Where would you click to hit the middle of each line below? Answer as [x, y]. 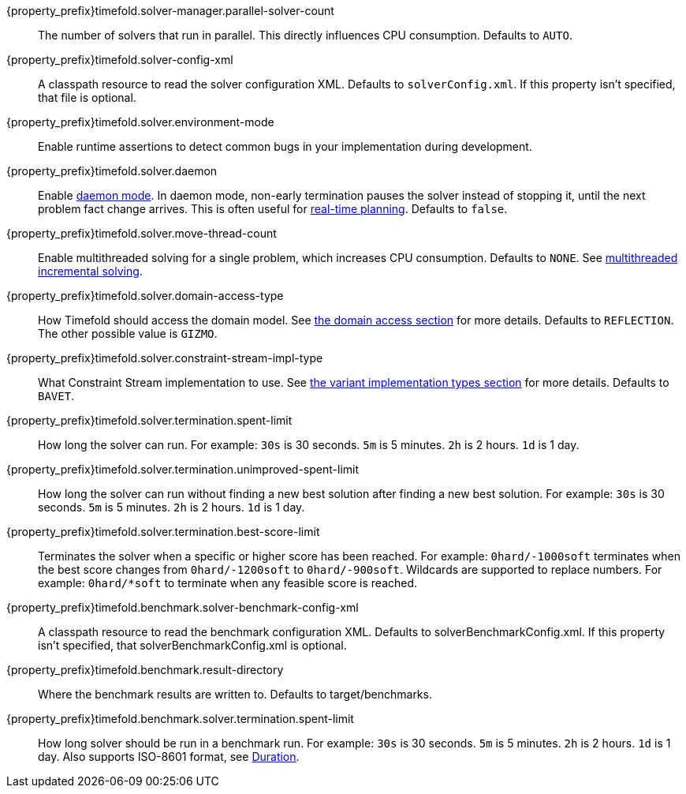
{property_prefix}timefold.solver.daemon [112, 171]
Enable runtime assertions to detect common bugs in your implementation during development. [285, 146]
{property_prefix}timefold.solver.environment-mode [140, 122]
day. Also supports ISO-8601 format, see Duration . [169, 757]
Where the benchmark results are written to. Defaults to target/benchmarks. [235, 694]
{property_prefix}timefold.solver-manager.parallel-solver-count [170, 11]
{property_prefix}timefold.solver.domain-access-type [145, 296]
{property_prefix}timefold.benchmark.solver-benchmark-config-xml [183, 607]
